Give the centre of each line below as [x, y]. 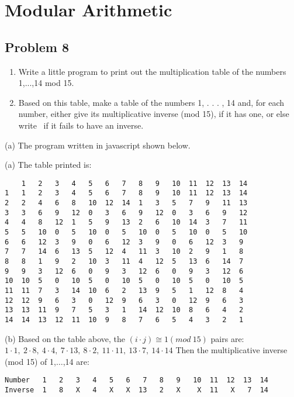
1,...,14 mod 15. [46, 83]
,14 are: [76, 361]
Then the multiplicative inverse [231, 350]
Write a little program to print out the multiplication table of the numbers [152, 71]
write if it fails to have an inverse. [81, 125]
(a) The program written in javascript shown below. [98, 145]
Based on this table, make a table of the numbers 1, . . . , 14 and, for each [151, 102]
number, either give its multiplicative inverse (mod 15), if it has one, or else [154, 114]
